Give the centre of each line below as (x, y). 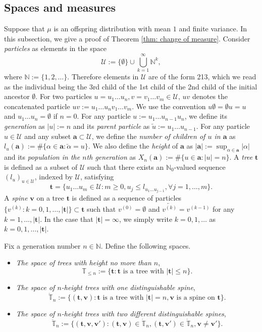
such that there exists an (126, 167)
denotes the (210, 96)
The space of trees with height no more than (84, 263)
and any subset (48, 136)
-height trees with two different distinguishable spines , (144, 314)
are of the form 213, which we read (202, 77)
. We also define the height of (133, 146)
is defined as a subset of (41, 167)
